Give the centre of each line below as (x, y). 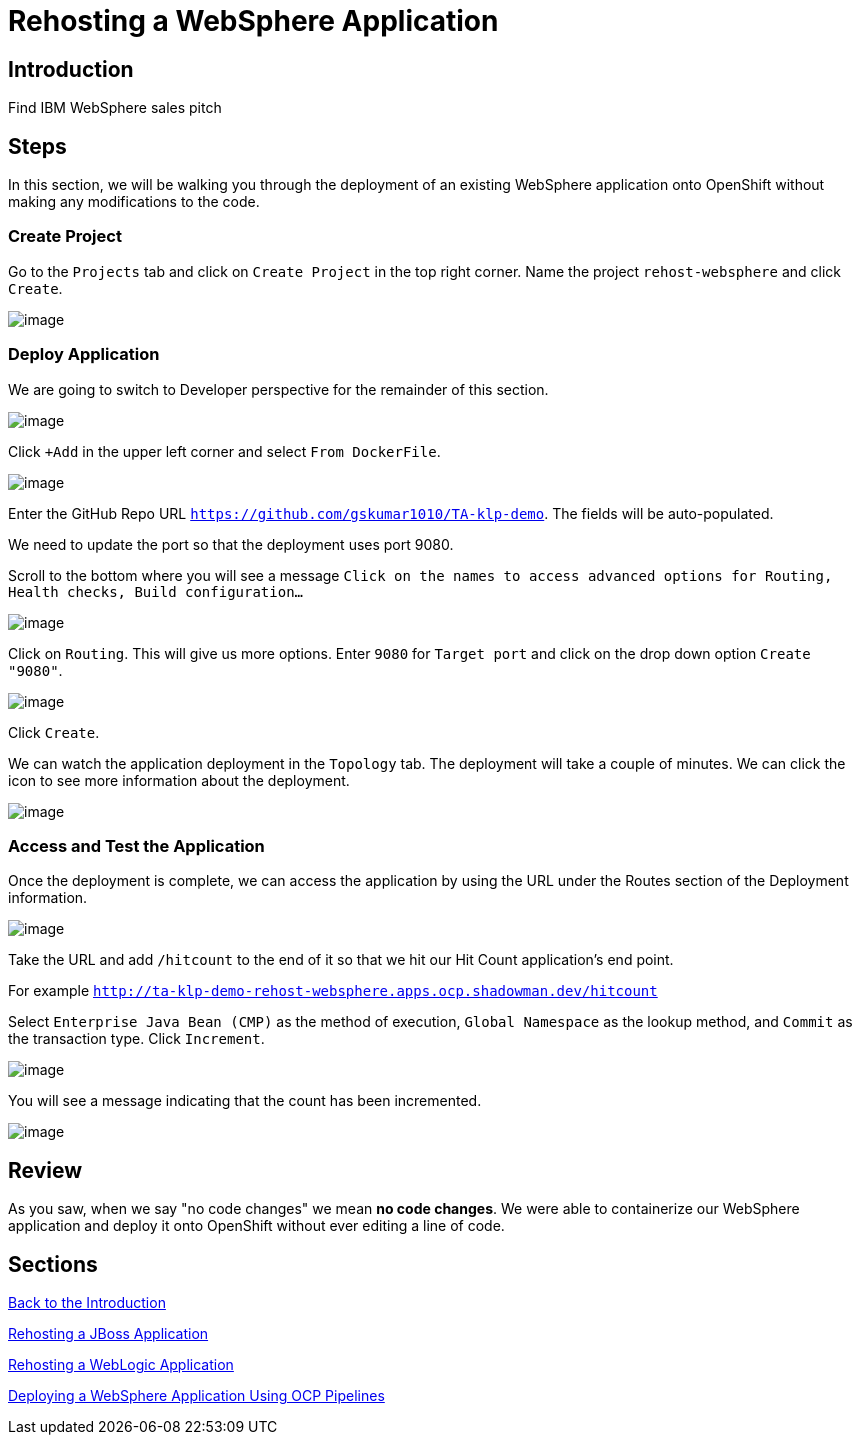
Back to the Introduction (87, 1302)
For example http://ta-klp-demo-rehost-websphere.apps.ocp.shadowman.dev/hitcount (333, 991)
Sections (53, 1264)
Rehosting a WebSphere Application (253, 21)
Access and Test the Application (136, 845)
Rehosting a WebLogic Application (121, 1364)
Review (45, 1170)
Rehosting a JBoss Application (108, 1333)
